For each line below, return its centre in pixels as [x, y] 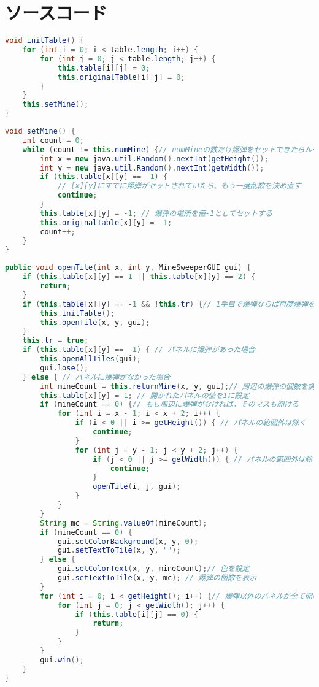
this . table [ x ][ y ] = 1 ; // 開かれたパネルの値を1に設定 [145, 395]
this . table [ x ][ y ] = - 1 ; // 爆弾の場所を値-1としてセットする [156, 213]
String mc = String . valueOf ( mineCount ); [124, 523]
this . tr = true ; [56, 341]
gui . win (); [62, 660]
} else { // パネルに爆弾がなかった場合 [96, 377]
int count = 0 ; [53, 140]
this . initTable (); [78, 313]
